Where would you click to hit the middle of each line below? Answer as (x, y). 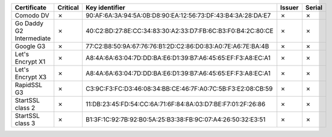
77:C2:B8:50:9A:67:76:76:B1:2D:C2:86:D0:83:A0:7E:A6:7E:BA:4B (177, 46)
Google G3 (30, 46)
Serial (314, 8)
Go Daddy (29, 23)
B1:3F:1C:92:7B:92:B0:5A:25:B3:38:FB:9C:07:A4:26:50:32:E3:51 (175, 119)
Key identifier (105, 8)
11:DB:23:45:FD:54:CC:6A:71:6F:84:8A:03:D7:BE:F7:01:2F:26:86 (175, 104)
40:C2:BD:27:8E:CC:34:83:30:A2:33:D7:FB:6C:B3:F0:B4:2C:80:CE (179, 31)
